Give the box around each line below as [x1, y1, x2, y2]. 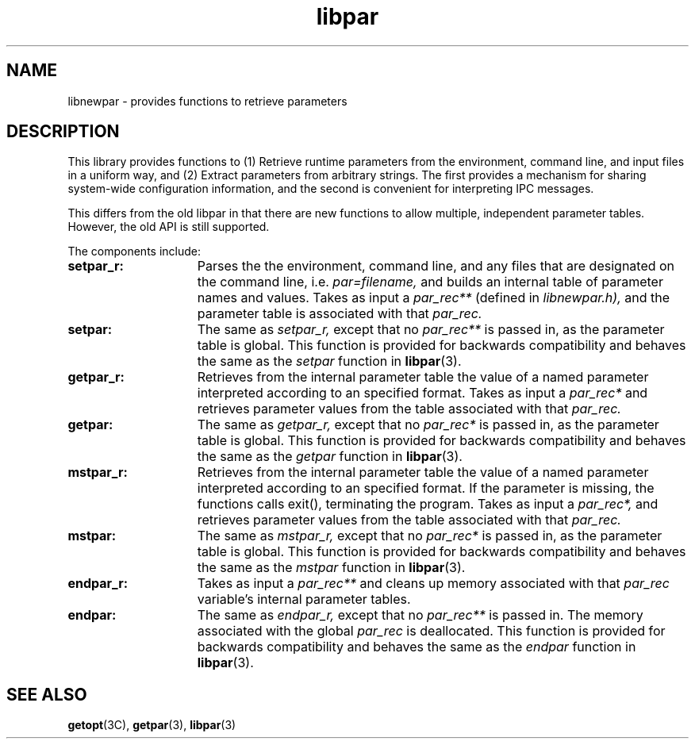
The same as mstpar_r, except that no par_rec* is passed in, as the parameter [197, 528, 662, 544]
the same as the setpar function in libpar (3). [197, 353, 462, 370]
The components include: [67, 244, 202, 259]
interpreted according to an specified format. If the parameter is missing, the [197, 480, 655, 497]
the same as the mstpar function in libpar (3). [197, 559, 466, 576]
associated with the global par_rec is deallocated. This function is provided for [197, 623, 666, 639]
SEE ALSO [6, 684, 87, 705]
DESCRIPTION [6, 121, 120, 142]
